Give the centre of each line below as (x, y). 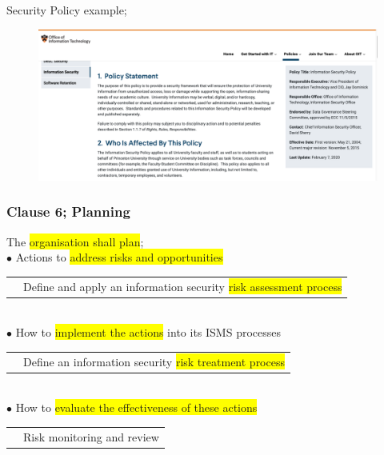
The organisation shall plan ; (75, 241)
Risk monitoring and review (91, 436)
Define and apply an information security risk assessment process (183, 286)
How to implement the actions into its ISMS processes (148, 332)
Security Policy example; (67, 10)
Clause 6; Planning (68, 212)
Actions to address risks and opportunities (119, 257)
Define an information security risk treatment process (154, 361)
